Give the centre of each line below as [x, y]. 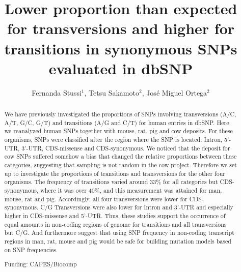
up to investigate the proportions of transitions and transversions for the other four [115, 173]
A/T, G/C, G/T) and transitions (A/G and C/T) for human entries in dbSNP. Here [117, 122]
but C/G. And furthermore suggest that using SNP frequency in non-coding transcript [119, 233]
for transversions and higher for [121, 28]
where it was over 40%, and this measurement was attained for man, [131, 190]
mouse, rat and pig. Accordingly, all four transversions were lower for [96, 199]
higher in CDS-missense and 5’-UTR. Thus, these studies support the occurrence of [115, 215]
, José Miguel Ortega [175, 92]
